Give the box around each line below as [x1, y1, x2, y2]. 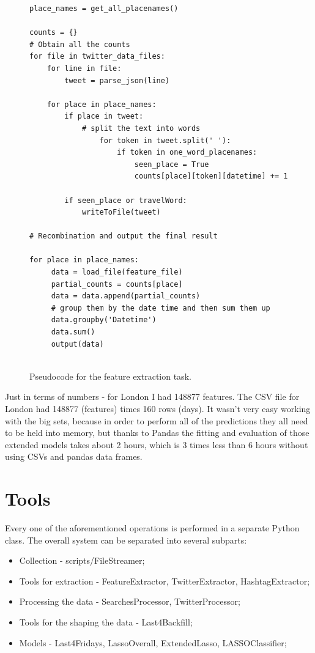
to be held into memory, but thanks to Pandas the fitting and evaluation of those [5, 426, 309, 439]
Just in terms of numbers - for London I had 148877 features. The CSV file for [5, 390, 300, 403]
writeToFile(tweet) [81, 208, 161, 217]
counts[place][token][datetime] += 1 [134, 172, 288, 181]
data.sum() [51, 328, 95, 337]
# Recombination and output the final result [29, 232, 218, 241]
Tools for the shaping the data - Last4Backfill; [19, 616, 193, 629]
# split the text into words [81, 124, 201, 133]
